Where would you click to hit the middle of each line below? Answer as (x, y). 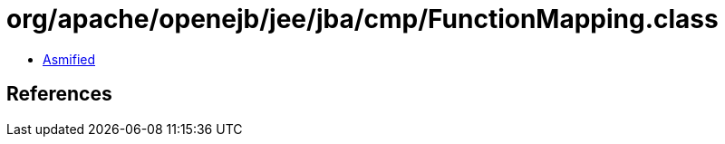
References (59, 94)
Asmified (69, 59)
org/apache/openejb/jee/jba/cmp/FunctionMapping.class (362, 19)
